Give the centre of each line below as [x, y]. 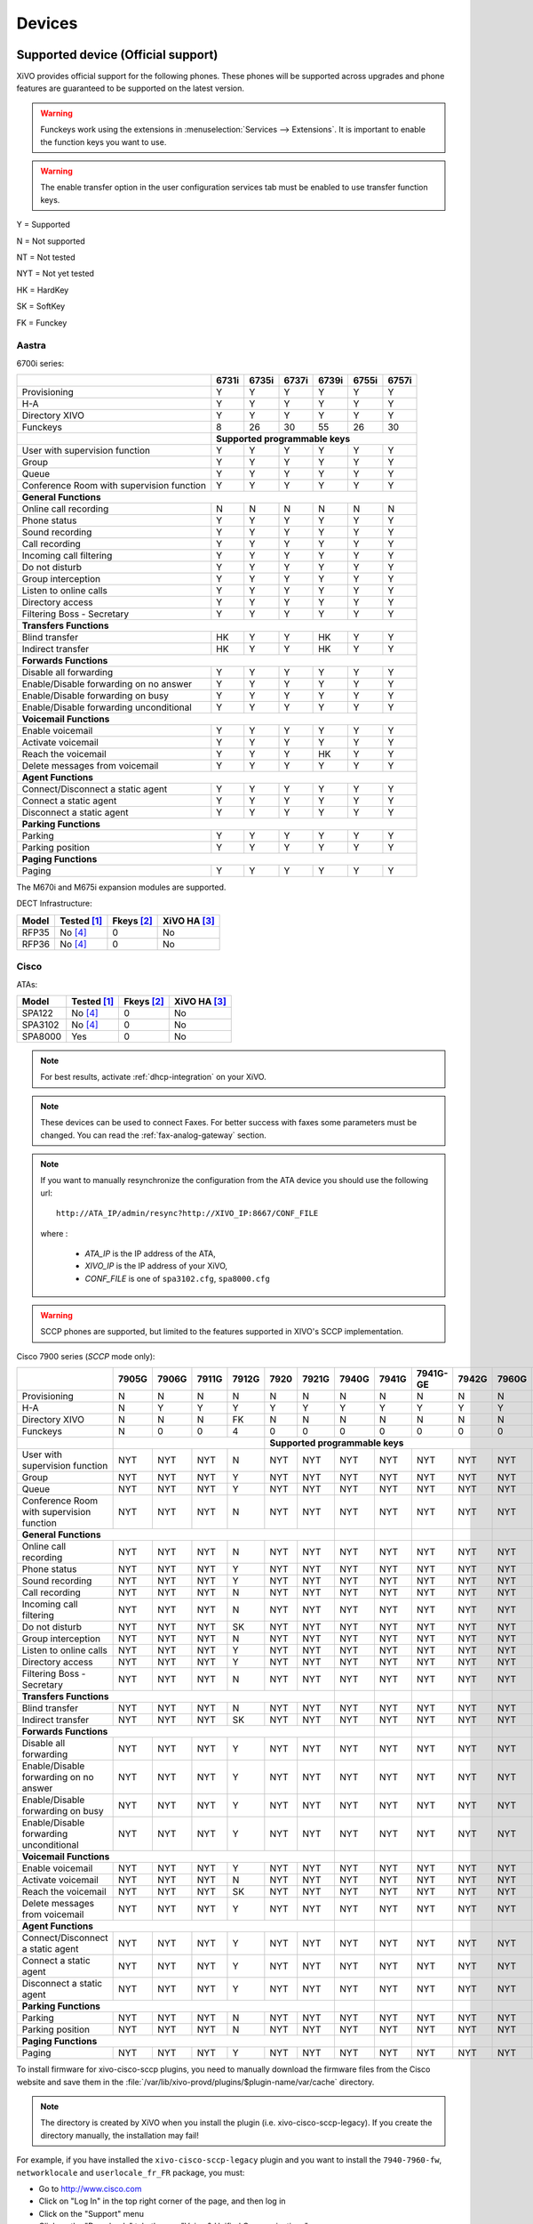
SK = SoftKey [41, 306]
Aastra [31, 345]
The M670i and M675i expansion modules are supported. [121, 887]
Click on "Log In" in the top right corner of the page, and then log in [162, 2201]
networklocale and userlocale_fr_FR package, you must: [131, 2172]
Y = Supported [44, 225]
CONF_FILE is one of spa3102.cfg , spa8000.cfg [177, 1278]
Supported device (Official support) [117, 55]
